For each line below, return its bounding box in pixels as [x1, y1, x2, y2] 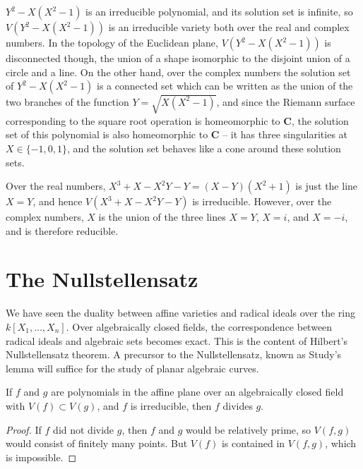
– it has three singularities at [222, 127, 348, 142]
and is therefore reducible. [6, 223, 119, 238]
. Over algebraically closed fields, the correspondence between [66, 319, 333, 334]
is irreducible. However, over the [192, 194, 332, 209]
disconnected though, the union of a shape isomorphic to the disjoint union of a [6, 51, 350, 65]
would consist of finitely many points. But [6, 436, 188, 451]
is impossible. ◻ [6, 449, 77, 464]
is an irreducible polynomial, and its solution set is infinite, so [85, 4, 353, 18]
